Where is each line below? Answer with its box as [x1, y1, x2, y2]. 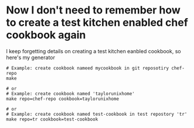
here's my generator [6, 54, 56, 61]
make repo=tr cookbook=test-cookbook [6, 116, 98, 122]
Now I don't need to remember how [6, 4, 181, 17]
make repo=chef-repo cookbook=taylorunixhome [6, 96, 119, 102]
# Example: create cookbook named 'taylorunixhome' [6, 91, 135, 96]
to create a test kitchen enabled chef [6, 16, 189, 29]
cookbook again [6, 29, 86, 41]
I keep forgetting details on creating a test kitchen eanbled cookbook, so [6, 47, 181, 54]
